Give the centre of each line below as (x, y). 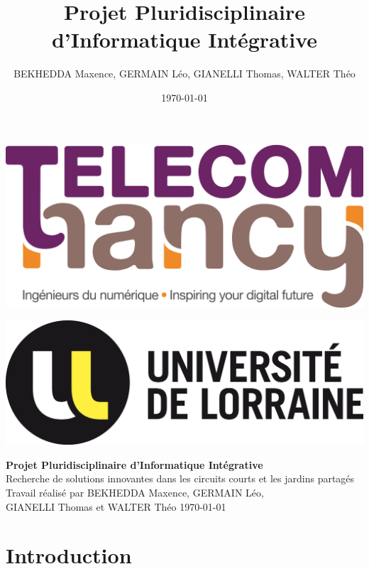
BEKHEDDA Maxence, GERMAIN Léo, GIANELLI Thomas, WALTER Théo (184, 74)
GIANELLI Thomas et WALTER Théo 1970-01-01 (116, 506)
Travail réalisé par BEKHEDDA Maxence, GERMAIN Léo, (135, 492)
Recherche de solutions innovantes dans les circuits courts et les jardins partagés (180, 478)
